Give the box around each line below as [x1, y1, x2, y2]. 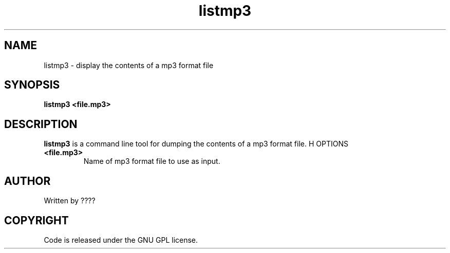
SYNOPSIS [4, 78, 60, 92]
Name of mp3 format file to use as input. [83, 157, 220, 166]
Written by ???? [44, 196, 96, 205]
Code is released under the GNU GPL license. [44, 235, 198, 244]
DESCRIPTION [4, 117, 78, 131]
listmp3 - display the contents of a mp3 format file [44, 60, 214, 70]
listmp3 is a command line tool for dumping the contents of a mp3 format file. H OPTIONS [44, 139, 348, 149]
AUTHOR [4, 174, 51, 187]
